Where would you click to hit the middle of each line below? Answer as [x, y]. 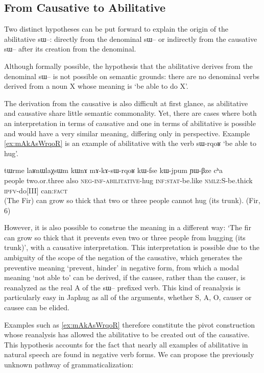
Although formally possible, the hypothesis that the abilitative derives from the [128, 66]
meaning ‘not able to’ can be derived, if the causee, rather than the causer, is [125, 277]
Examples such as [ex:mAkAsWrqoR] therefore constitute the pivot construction [130, 324]
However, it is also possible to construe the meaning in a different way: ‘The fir [128, 227]
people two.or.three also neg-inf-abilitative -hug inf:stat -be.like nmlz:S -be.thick [128, 180]
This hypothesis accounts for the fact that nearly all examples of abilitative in [126, 344]
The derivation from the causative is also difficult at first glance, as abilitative [126, 103]
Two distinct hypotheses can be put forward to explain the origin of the [116, 29]
